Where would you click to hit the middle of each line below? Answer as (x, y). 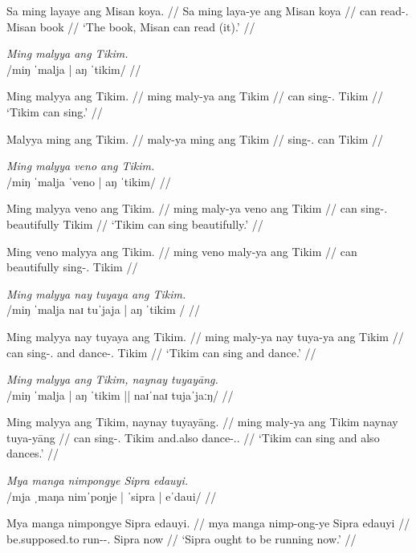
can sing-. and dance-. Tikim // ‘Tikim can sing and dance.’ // (161, 352)
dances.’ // (33, 453)
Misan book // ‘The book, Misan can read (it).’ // (131, 26)
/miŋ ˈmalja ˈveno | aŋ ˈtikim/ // (89, 181)
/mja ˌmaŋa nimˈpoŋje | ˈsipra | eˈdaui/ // (112, 496)
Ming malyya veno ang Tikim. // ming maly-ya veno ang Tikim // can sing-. (197, 208)
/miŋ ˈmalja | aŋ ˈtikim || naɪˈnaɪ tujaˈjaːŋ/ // (120, 394)
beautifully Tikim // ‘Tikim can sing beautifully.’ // (135, 224)
